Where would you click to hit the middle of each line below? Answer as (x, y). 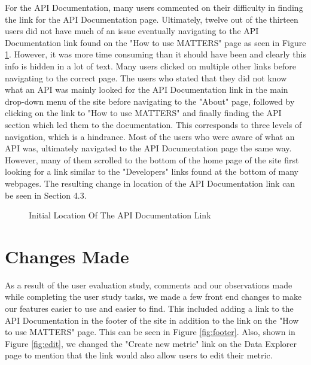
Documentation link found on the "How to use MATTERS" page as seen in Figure (155, 42)
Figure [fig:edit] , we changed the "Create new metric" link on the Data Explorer (151, 343)
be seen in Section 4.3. (46, 195)
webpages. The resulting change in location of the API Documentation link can (150, 183)
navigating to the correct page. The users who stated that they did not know (146, 77)
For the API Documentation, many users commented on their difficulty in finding (154, 7)
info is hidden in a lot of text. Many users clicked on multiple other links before (150, 66)
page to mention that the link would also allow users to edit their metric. (139, 355)
